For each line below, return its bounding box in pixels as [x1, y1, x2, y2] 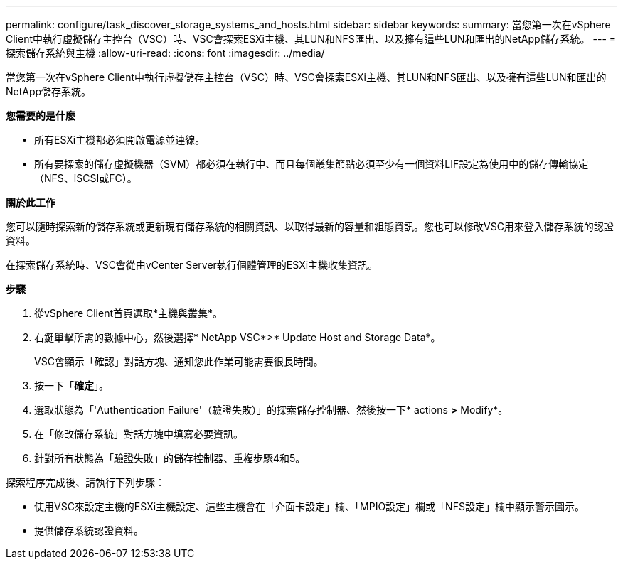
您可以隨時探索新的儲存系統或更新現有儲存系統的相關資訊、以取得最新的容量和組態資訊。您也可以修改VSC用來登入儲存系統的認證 [6, 220, 614, 232]
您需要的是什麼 [6, 109, 75, 122]
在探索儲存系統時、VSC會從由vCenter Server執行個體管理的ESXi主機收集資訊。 [6, 259, 378, 271]
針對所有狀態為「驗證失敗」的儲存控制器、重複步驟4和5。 [34, 452, 306, 464]
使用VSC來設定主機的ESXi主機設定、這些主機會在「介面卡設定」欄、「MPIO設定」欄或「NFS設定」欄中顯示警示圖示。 [34, 500, 585, 512]
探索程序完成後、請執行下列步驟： [6, 476, 165, 488]
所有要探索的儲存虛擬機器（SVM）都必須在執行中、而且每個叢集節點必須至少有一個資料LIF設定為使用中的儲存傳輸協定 [34, 158, 589, 170]
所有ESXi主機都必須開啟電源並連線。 [34, 134, 206, 146]
